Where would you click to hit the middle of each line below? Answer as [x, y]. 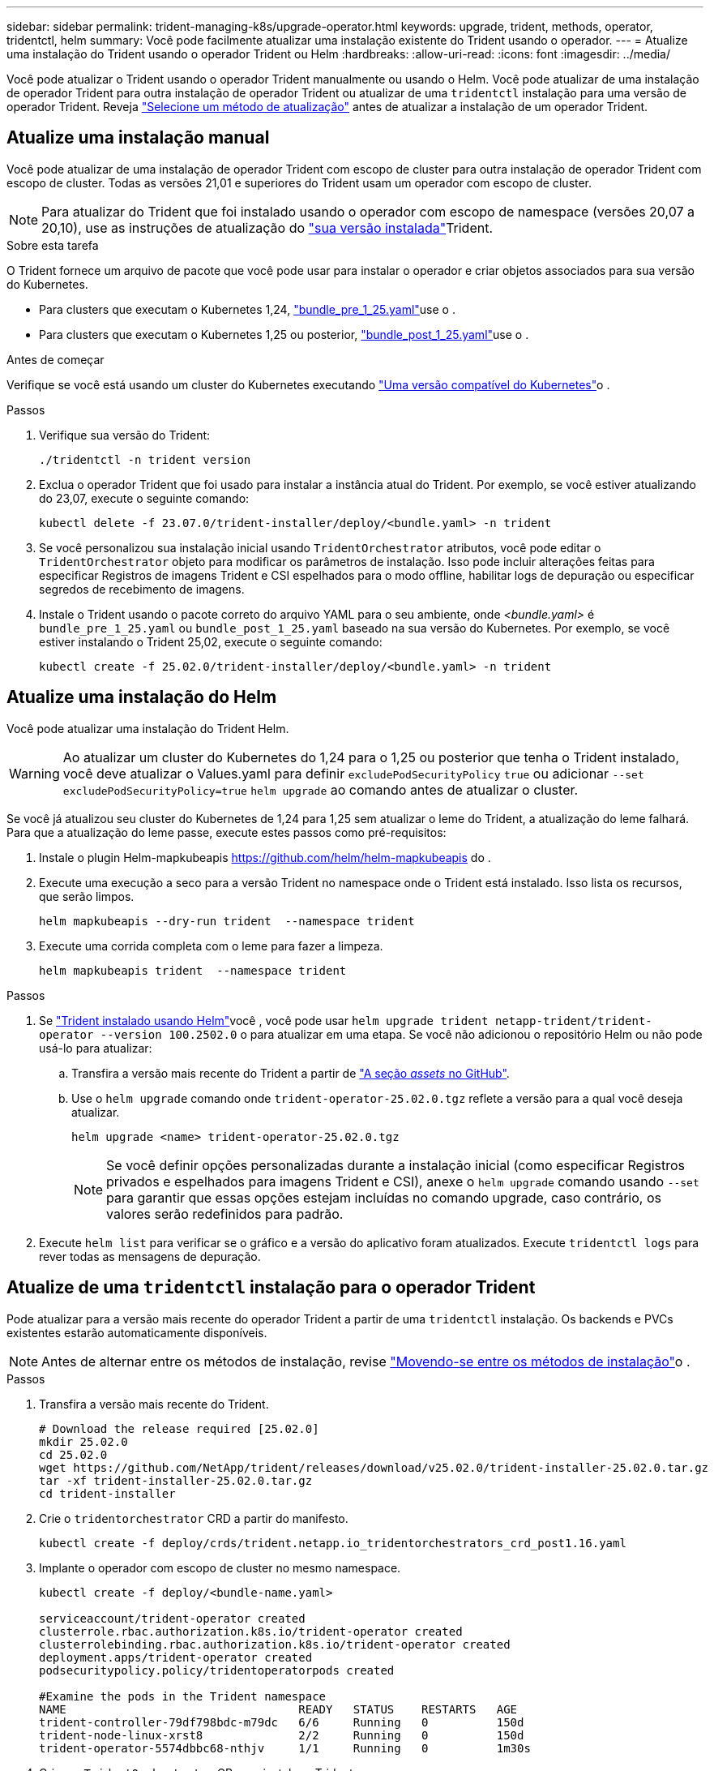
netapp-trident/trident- [573, 1021]
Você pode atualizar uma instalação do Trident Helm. [148, 728]
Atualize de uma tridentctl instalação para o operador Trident [271, 1288]
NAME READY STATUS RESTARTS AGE [278, 1709]
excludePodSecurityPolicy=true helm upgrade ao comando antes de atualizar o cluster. [321, 789]
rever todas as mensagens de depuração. [150, 1256]
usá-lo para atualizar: [96, 1048]
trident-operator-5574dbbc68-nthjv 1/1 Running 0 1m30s [285, 1748]
